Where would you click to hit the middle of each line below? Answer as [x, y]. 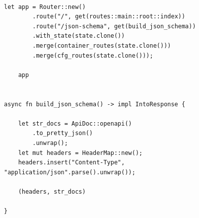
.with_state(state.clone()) [79, 36]
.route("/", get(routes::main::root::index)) [109, 17]
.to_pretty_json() [63, 133]
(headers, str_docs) [52, 191]
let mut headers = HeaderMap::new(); [80, 153]
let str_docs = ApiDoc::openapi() [75, 123]
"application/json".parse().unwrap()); [70, 172]
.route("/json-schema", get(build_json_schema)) [114, 26]
